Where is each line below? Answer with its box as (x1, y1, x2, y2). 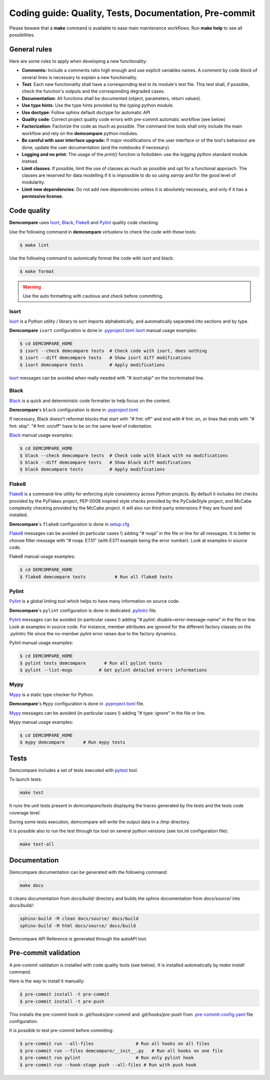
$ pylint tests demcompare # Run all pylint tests (19, 660, 162, 666)
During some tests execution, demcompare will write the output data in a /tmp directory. (9, 819, 190, 825)
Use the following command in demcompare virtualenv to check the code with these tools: (9, 229, 197, 235)
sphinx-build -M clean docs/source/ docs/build (19, 916, 138, 921)
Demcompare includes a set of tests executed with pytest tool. (9, 767, 138, 773)
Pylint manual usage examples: (9, 640, 73, 646)
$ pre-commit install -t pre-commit (19, 991, 110, 997)
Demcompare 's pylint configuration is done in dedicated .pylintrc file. (9, 607, 157, 613)
